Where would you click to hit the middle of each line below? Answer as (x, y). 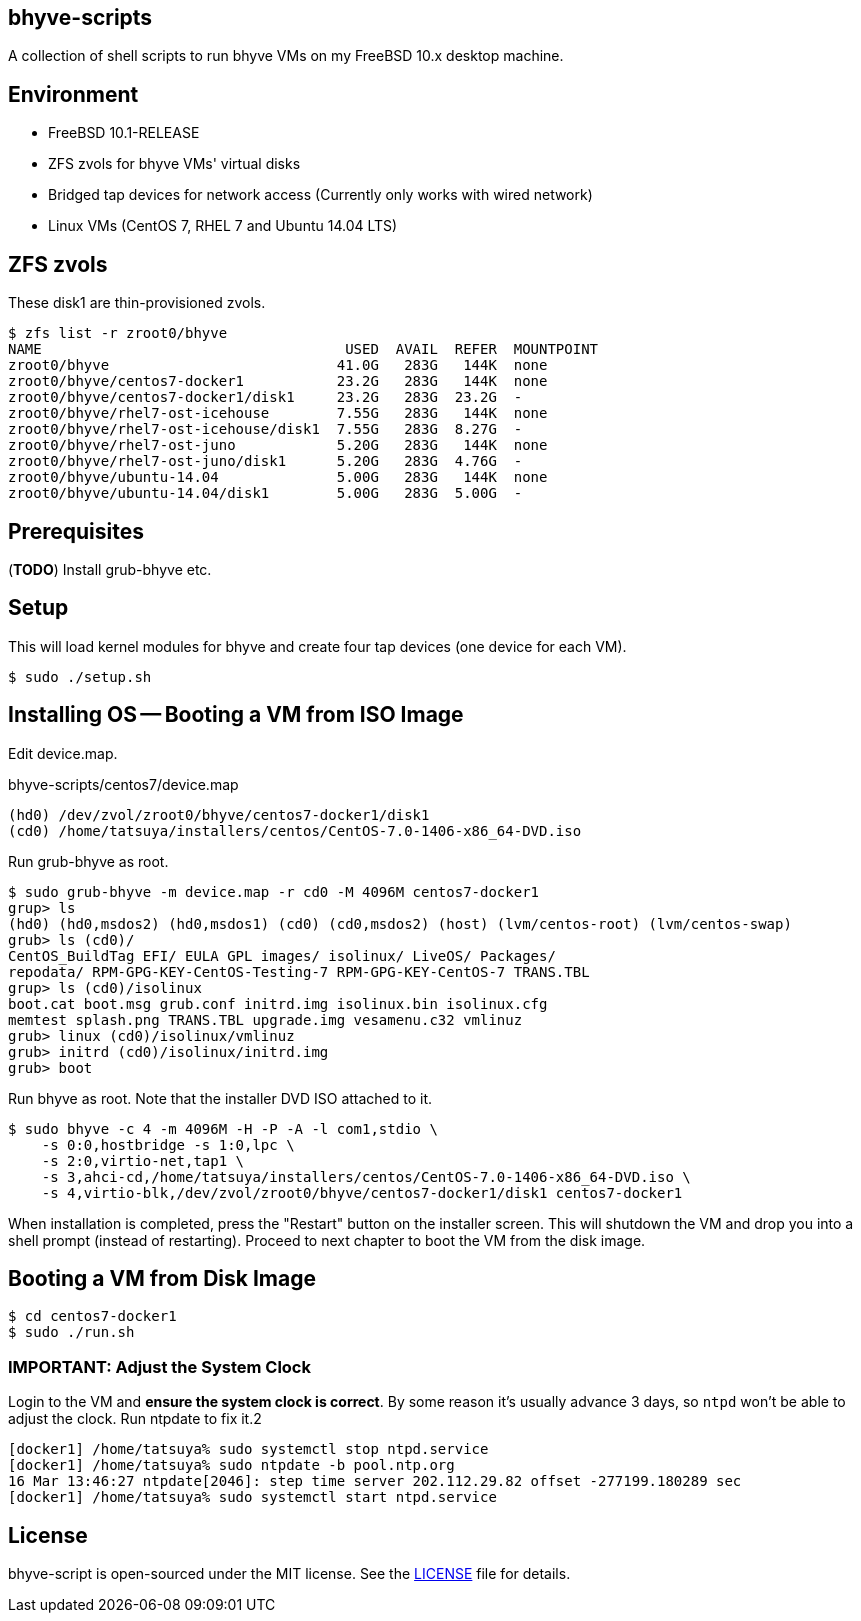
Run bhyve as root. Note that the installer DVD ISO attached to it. (220, 1098)
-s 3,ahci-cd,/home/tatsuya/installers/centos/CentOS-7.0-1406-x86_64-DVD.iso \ (366, 1176)
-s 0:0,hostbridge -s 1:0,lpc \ (168, 1144)
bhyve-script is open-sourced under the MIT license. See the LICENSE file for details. (289, 1574)
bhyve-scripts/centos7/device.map (123, 784)
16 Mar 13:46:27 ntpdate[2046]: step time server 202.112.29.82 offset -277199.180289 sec (375, 1481)
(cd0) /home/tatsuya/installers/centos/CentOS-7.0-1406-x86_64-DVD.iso (295, 830)
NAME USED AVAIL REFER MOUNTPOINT (303, 349)
